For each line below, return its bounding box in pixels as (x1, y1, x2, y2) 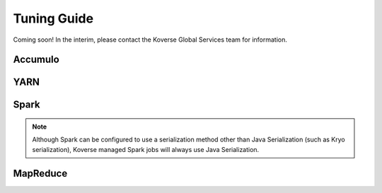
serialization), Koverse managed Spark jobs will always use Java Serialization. (32, 145, 260, 153)
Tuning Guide (13, 11, 94, 26)
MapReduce (13, 167, 68, 180)
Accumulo (13, 54, 59, 66)
